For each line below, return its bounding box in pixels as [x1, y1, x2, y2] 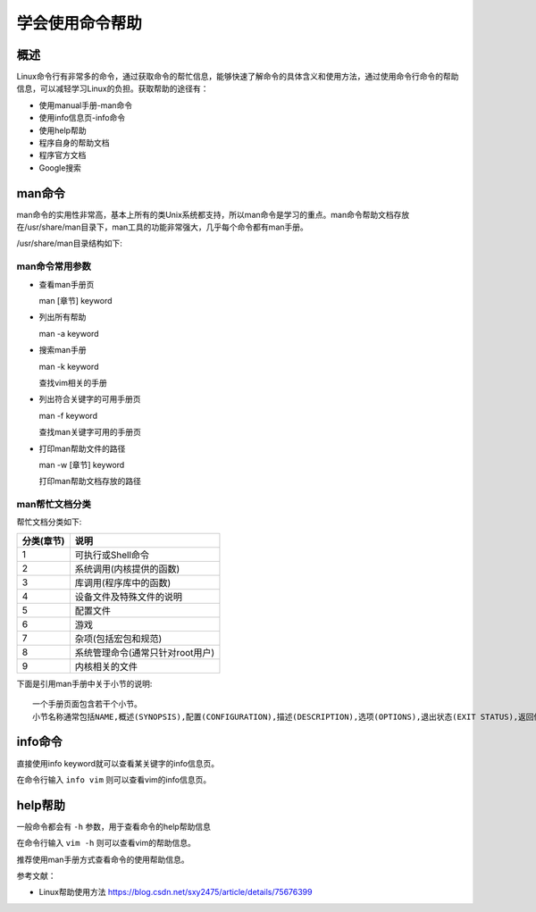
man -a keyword [38, 328, 99, 339]
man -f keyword [38, 410, 98, 421]
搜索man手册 [38, 345, 87, 356]
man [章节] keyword [38, 296, 113, 306]
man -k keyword [38, 361, 99, 372]
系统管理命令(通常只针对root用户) [74, 646, 215, 658]
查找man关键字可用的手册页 [38, 427, 142, 438]
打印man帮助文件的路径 [38, 443, 126, 454]
